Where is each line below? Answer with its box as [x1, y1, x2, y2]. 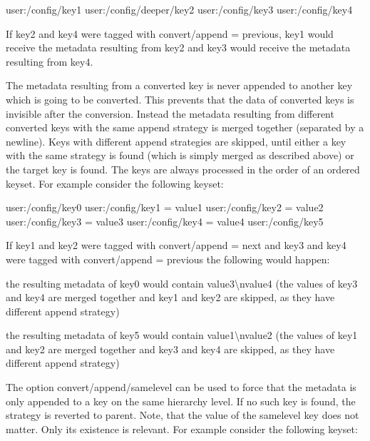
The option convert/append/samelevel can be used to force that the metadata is [6, 380, 356, 395]
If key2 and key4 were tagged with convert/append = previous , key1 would [6, 26, 334, 41]
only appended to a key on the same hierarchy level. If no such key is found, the [6, 393, 356, 408]
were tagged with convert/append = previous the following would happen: [6, 251, 330, 266]
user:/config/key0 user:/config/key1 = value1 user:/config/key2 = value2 [6, 200, 324, 215]
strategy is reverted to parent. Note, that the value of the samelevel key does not [6, 407, 359, 422]
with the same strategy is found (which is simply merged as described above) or [6, 148, 354, 163]
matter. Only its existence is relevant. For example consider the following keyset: [6, 421, 358, 436]
